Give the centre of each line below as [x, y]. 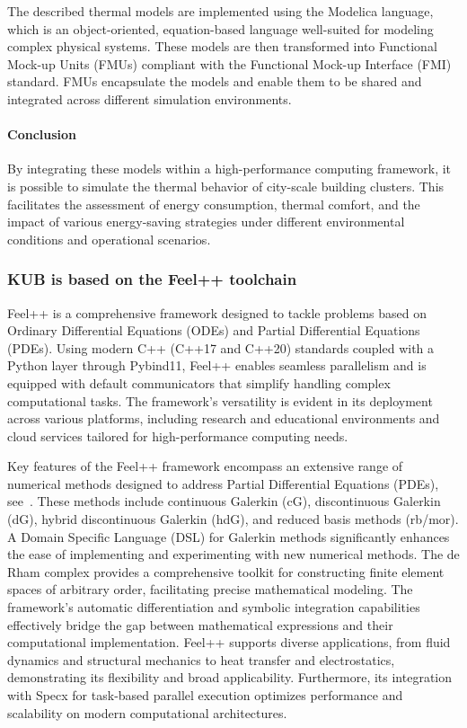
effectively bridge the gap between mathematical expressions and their [200, 624]
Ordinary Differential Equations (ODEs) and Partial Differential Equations [214, 330]
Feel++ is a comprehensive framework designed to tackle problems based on [217, 312]
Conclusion [42, 134]
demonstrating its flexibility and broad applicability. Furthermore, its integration [230, 677]
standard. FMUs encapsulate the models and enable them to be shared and [215, 81]
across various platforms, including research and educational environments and [224, 418]
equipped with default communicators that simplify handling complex [199, 382]
